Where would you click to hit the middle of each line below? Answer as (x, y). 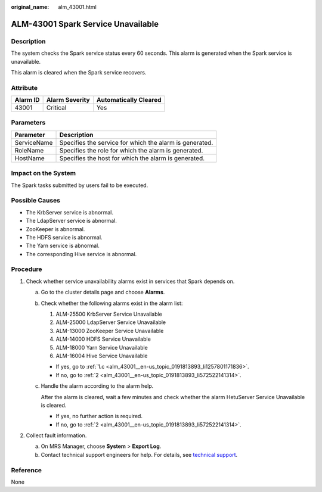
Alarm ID (27, 100)
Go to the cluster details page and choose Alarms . (103, 292)
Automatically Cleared (129, 100)
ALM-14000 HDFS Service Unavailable (103, 339)
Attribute (24, 88)
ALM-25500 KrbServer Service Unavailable (109, 314)
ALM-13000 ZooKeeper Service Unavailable (110, 331)
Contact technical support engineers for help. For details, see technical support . (139, 454)
